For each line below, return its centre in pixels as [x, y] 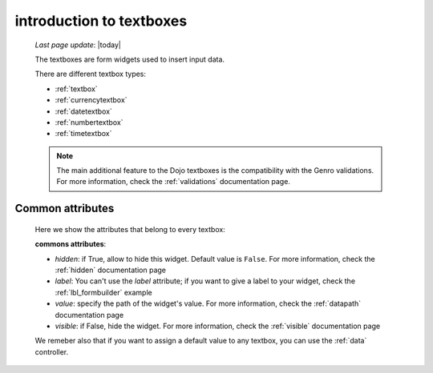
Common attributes [65, 209]
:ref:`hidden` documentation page [111, 270]
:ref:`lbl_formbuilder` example [103, 292]
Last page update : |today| [78, 45]
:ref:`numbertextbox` [89, 122]
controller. [52, 351]
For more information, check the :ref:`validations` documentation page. [173, 182]
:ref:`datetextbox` [83, 111]
